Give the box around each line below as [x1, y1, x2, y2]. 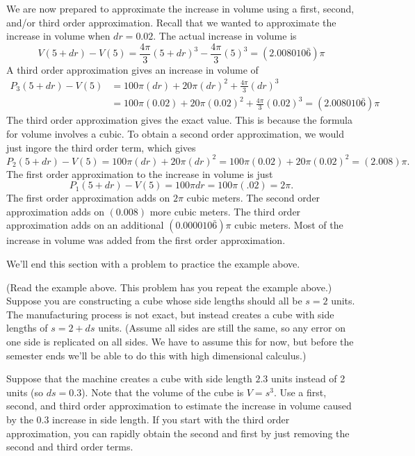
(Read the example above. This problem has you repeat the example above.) [6, 279, 332, 294]
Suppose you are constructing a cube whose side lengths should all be [6, 293, 302, 308]
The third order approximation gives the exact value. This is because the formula [6, 113, 352, 127]
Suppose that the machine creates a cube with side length [6, 371, 252, 386]
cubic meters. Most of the [234, 218, 343, 232]
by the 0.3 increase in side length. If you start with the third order [6, 412, 290, 426]
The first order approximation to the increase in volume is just [6, 166, 273, 181]
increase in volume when [6, 28, 111, 43]
